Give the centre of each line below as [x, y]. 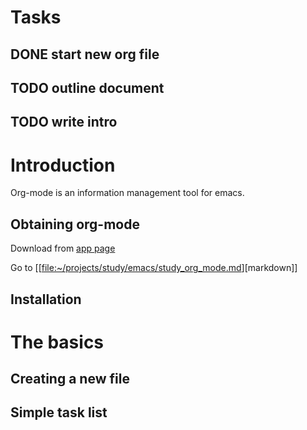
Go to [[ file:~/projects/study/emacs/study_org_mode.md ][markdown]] [154, 268]
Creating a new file [70, 379]
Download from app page [63, 248]
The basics [57, 342]
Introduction [63, 165]
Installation [46, 299]
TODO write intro [64, 122]
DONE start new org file [85, 54]
